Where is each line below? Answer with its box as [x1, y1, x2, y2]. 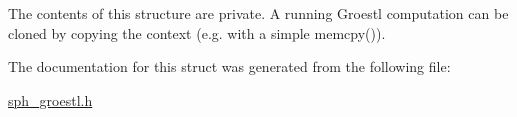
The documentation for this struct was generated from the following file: [8, 56, 451, 77]
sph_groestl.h [8, 89, 93, 110]
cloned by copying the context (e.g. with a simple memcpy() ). [8, 22, 386, 43]
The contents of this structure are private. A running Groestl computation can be [8, 3, 509, 23]
